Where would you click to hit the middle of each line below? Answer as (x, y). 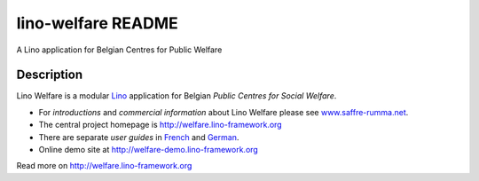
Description (50, 75)
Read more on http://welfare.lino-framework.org (104, 166)
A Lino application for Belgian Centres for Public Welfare (119, 50)
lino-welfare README (98, 23)
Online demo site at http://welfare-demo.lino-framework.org (149, 150)
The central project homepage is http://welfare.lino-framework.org (161, 125)
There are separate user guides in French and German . (139, 137)
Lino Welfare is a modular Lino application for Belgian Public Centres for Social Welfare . (177, 96)
